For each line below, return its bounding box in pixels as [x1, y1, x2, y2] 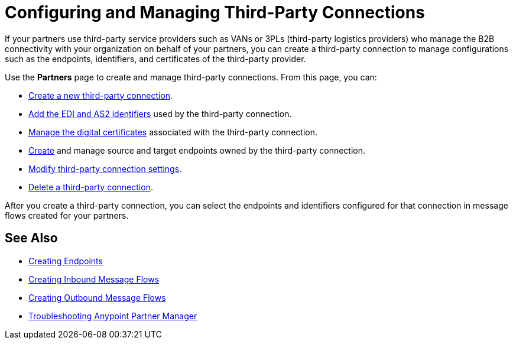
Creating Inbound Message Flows [28, 274, 160, 284]
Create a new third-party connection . [28, 90, 173, 100]
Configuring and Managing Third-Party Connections [5, 2, 425, 22]
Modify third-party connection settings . [28, 163, 182, 174]
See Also [5, 231, 58, 246]
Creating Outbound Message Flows [28, 292, 166, 303]
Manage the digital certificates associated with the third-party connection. [28, 126, 317, 137]
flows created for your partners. [5, 210, 129, 220]
